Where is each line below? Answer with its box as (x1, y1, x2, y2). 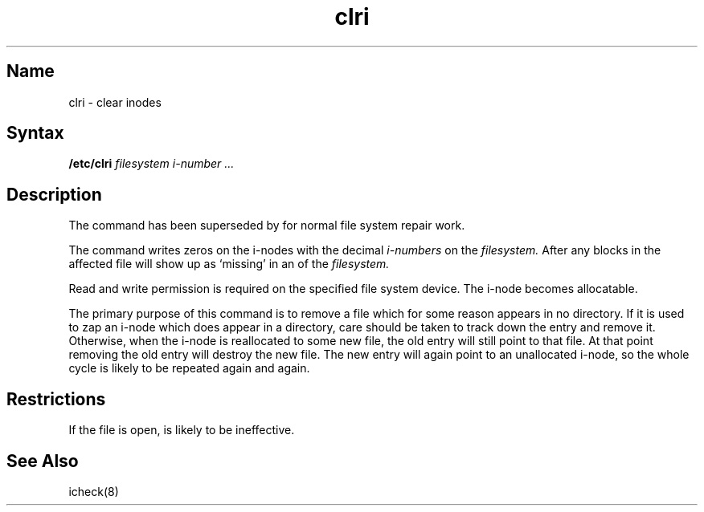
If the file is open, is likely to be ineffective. (68, 423, 295, 437)
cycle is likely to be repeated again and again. (68, 361, 310, 376)
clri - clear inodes (68, 95, 162, 109)
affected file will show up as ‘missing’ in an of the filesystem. (68, 257, 390, 271)
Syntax (6, 123, 64, 144)
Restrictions (6, 388, 106, 409)
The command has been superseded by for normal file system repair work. (68, 218, 465, 233)
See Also (6, 450, 79, 471)
